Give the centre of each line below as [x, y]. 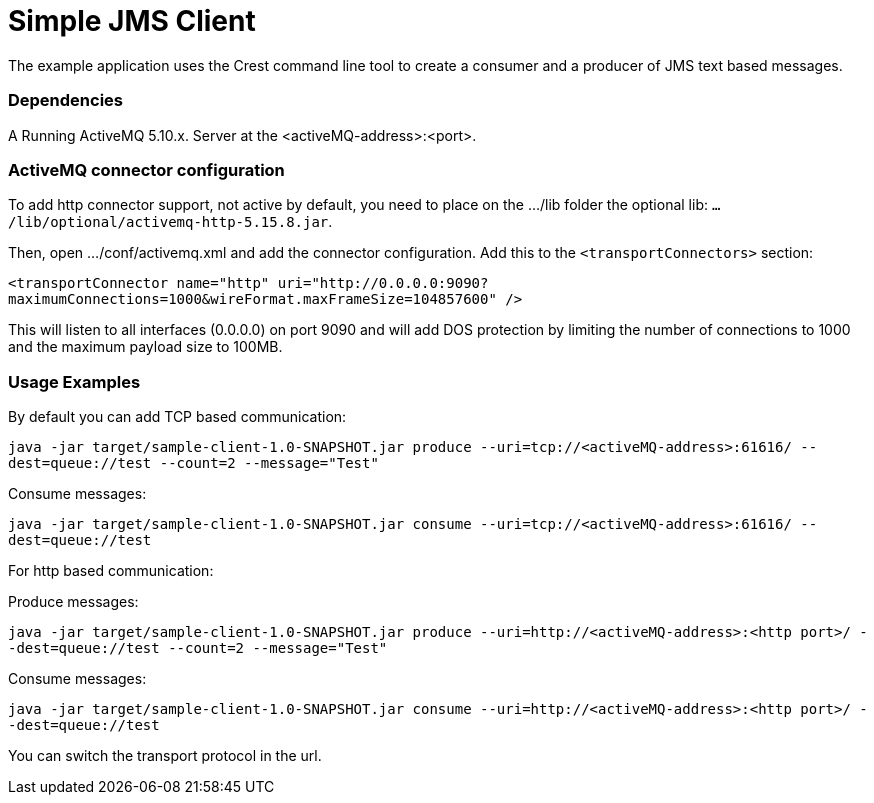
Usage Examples [74, 381]
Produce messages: [73, 601]
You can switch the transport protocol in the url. [165, 755]
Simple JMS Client [132, 21]
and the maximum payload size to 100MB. [145, 347]
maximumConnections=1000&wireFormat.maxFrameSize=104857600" [252, 299]
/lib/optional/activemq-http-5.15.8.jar [168, 222]
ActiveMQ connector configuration [146, 169]
